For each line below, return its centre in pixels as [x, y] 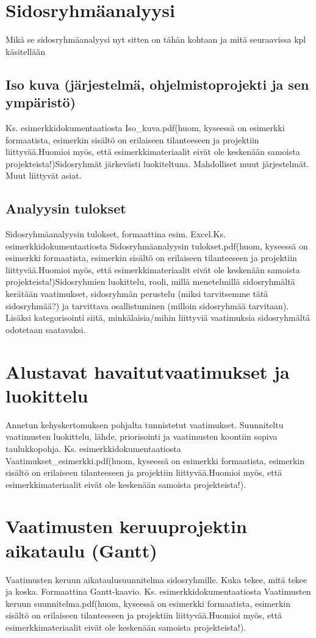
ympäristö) [41, 102]
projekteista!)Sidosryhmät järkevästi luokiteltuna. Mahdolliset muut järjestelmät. [157, 163]
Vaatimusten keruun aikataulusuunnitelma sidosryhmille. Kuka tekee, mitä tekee [156, 579]
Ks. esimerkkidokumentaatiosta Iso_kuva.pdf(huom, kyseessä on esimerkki [145, 127]
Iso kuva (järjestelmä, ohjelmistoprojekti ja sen [157, 84]
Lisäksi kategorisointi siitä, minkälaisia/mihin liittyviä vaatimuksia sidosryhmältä [158, 317]
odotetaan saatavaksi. [46, 329]
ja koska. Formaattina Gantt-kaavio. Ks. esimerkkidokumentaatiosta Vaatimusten [158, 591]
